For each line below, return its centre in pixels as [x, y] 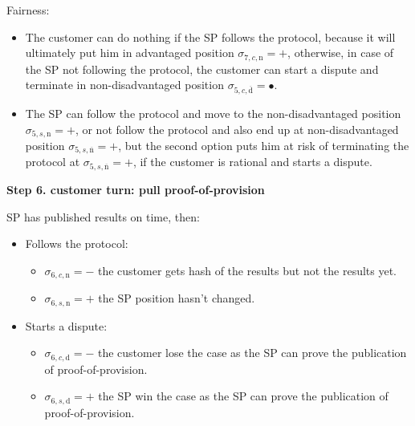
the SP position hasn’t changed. [177, 298]
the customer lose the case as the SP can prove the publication [252, 353]
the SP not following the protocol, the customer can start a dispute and [202, 69]
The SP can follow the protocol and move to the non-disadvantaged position [213, 113]
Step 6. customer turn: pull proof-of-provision [136, 189]
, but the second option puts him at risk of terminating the [264, 146]
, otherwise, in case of [341, 53]
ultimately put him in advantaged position [130, 53]
